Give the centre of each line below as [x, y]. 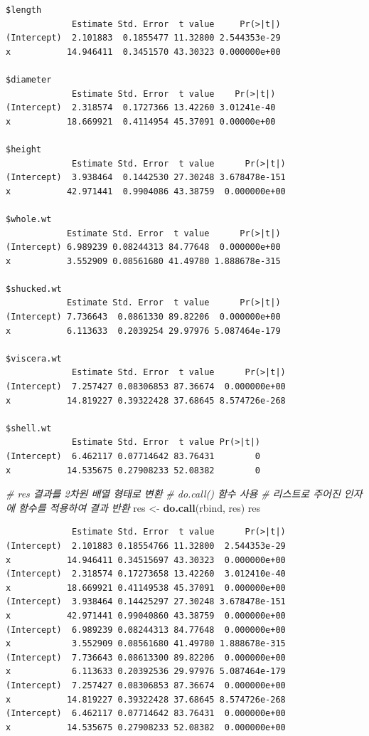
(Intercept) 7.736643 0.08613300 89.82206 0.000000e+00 [146, 657]
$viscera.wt [34, 358]
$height [24, 149]
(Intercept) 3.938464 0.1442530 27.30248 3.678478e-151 [146, 178]
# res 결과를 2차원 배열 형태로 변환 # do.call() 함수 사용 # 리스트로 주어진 [173, 494]
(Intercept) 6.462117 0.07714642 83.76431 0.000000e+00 [146, 714]
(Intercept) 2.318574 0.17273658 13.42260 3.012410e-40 [146, 574]
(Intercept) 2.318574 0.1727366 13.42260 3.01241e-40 [141, 108]
